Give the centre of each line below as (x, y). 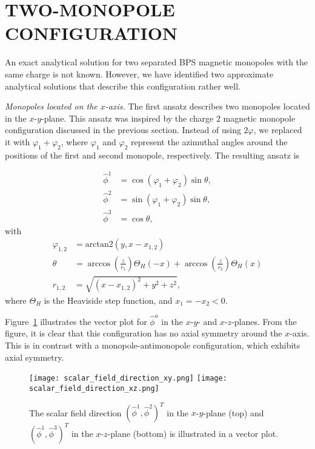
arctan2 (99, 245)
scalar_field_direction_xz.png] (94, 388)
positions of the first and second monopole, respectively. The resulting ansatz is (152, 155)
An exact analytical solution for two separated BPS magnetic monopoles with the (157, 62)
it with (18, 141)
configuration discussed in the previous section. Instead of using (123, 130)
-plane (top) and (234, 412)
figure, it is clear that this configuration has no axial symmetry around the (144, 333)
